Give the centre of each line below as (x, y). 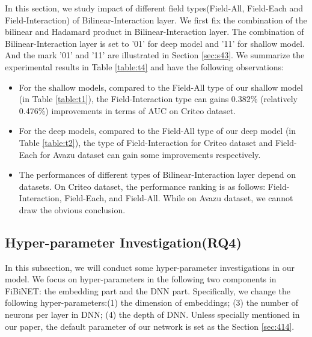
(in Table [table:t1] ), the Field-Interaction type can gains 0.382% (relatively (158, 99)
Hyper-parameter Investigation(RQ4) (123, 242)
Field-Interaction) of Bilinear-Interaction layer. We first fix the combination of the (156, 20)
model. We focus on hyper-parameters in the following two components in (141, 279)
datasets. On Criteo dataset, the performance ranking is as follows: (142, 186)
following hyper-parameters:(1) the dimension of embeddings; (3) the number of (152, 302)
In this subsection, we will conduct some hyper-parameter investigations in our (150, 267)
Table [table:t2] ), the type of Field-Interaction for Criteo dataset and (146, 142)
